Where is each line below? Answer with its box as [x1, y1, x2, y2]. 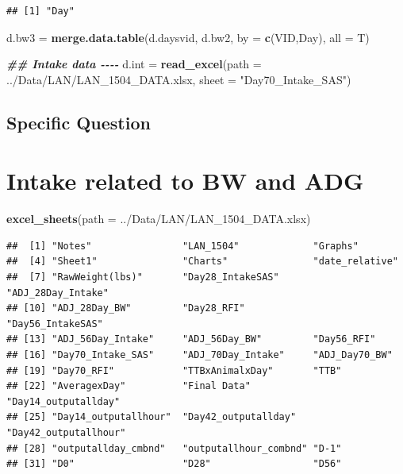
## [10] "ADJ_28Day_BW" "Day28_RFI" [6, 303, 245, 314]
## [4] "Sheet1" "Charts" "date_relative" [6, 256, 398, 268]
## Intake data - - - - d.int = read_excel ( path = [6, 56, 262, 72]
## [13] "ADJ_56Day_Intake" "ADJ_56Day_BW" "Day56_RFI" [6, 333, 376, 345]
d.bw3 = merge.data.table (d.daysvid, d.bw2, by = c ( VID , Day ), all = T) [6, 29, 370, 45]
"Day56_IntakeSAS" [6, 318, 103, 329]
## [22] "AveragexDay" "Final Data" [6, 380, 251, 392]
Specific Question [6, 110, 151, 134]
